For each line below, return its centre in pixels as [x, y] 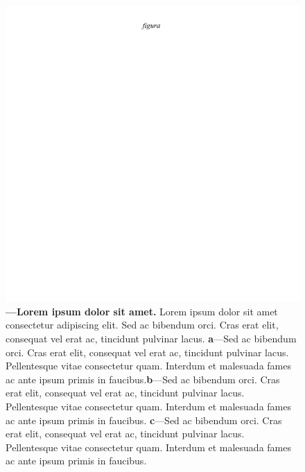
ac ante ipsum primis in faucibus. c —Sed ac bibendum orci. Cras [144, 420]
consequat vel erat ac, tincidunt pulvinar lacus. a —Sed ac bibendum [151, 338]
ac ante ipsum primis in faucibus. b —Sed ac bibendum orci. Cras [143, 379]
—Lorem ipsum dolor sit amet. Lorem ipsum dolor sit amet [142, 311]
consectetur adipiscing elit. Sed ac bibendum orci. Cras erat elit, [142, 325]
